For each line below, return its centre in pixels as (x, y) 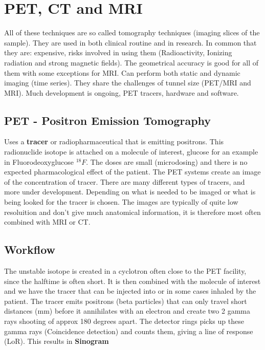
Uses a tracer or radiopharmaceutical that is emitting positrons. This (114, 141)
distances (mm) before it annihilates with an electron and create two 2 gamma (127, 311)
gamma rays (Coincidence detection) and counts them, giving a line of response (129, 331)
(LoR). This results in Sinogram (57, 341)
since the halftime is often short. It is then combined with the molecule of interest (132, 281)
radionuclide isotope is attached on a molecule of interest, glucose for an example (131, 152)
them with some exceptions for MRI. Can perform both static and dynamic (122, 72)
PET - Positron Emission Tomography (108, 120)
